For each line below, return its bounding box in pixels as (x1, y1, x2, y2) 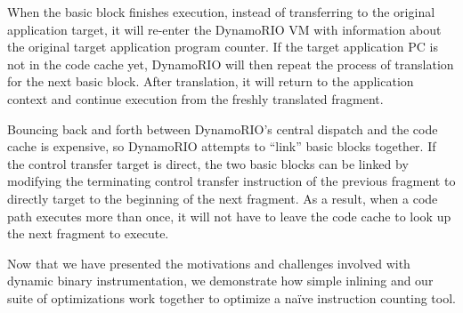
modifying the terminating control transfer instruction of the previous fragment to (7, 172, 456, 190)
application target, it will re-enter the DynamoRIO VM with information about (7, 20, 442, 38)
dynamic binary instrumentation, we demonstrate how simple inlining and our (7, 271, 434, 290)
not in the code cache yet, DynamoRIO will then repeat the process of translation (7, 54, 454, 73)
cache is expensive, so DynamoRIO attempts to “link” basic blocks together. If (7, 137, 436, 156)
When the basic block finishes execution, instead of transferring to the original (7, 3, 435, 20)
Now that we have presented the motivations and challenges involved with (7, 253, 410, 272)
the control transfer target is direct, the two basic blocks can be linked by (7, 154, 409, 173)
